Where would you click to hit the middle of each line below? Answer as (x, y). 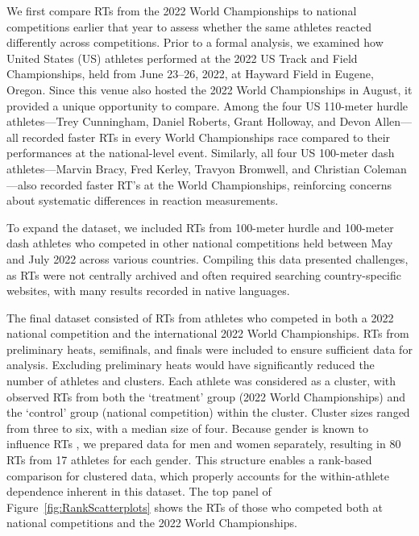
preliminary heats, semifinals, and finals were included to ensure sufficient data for (209, 349)
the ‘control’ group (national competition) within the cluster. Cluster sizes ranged (208, 412)
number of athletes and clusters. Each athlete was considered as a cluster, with (201, 381)
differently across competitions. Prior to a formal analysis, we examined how (195, 42)
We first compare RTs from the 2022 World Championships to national (182, 10)
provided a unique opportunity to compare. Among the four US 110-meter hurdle (207, 105)
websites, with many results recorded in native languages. (148, 291)
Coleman (385, 168)
